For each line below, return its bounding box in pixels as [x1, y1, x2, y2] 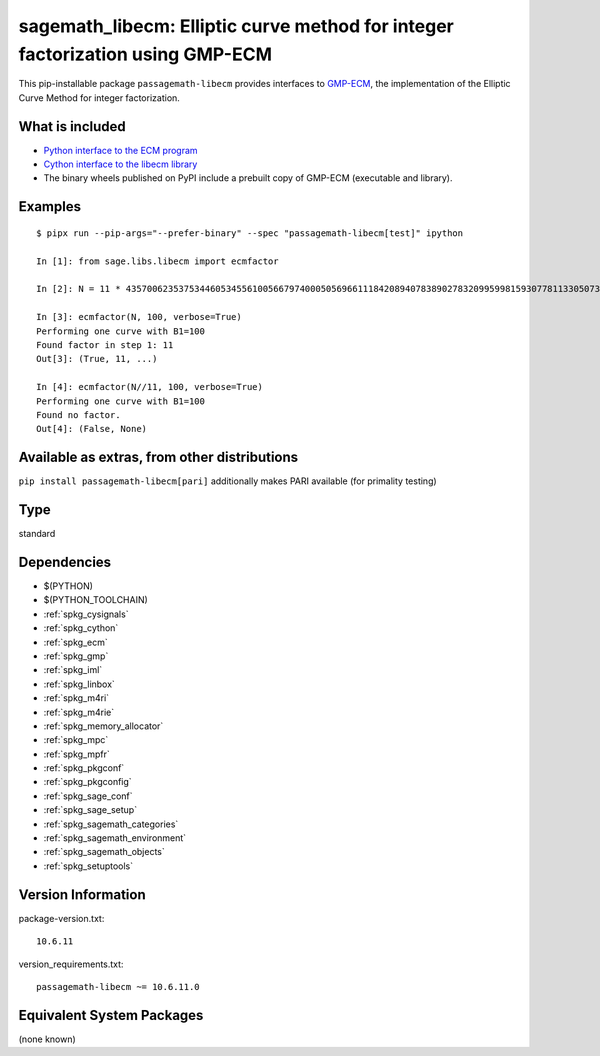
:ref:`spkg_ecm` [43, 636, 109, 648]
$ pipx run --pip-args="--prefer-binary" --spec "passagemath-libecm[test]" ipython [36, 227, 464, 239]
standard [18, 528, 56, 540]
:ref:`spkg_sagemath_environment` [43, 832, 187, 844]
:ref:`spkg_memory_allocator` [43, 720, 164, 732]
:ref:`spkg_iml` [43, 664, 103, 676]
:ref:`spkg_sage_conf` [43, 790, 134, 802]
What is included [18, 118, 127, 135]
